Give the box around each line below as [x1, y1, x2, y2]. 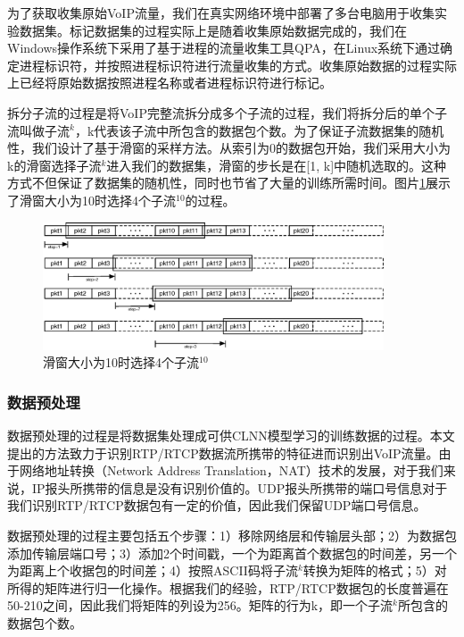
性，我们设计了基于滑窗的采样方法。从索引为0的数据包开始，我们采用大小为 [7, 138, 451, 157]
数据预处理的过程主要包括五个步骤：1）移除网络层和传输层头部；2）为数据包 [7, 526, 457, 544]
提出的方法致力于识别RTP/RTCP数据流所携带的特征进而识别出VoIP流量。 [7, 443, 439, 462]
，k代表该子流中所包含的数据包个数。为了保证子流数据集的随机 [74, 121, 444, 139]
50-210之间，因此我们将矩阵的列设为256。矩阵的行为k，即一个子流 [7, 596, 394, 615]
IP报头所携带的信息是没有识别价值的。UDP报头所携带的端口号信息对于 [31, 478, 448, 497]
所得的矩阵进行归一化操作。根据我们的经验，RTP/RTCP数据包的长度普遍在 [7, 578, 449, 597]
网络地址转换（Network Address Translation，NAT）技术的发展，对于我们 [19, 461, 443, 480]
